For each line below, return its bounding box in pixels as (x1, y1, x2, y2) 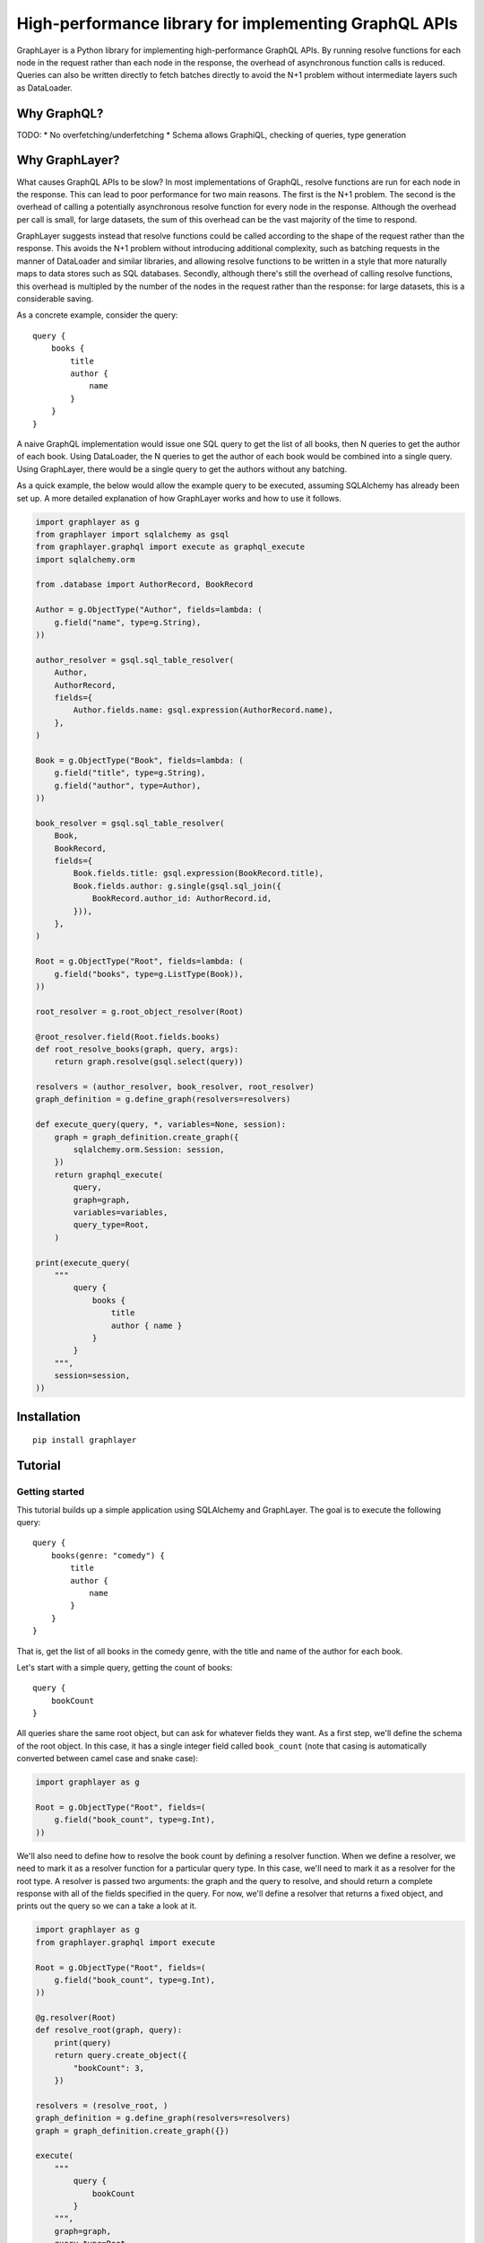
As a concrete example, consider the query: (16, 310, 178, 320)
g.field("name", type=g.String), (54, 617, 202, 627)
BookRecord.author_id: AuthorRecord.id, (91, 894, 272, 903)
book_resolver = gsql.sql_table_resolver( (35, 817, 225, 828)
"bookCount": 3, (73, 2063, 145, 2073)
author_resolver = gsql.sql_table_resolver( (35, 655, 235, 665)
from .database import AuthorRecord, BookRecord (35, 580, 254, 589)
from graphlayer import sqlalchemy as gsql (35, 529, 230, 539)
